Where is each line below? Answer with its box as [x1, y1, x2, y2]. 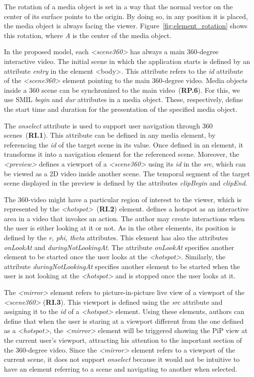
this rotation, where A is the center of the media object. [4, 30, 171, 40]
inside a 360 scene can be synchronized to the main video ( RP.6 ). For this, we [4, 84, 240, 95]
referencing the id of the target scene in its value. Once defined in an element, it [4, 139, 244, 149]
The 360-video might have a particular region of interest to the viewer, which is [4, 194, 242, 204]
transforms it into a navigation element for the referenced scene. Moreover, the [4, 149, 239, 159]
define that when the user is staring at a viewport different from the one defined [4, 315, 244, 326]
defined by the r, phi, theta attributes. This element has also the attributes [4, 232, 229, 243]
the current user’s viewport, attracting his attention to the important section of [4, 335, 242, 345]
